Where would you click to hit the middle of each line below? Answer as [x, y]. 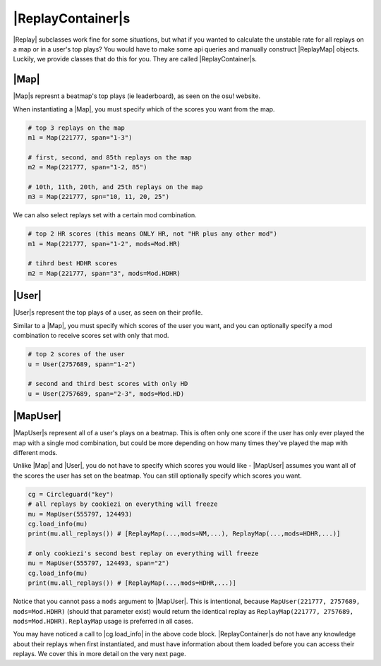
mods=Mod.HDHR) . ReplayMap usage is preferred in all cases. [103, 622]
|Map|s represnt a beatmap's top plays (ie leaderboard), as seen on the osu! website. [137, 96]
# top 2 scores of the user [76, 354]
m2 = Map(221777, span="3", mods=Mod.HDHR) [104, 273]
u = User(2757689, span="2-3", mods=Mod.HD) [106, 394]
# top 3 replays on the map [76, 128]
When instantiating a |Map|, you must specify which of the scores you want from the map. [144, 109]
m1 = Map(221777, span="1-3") [80, 138]
